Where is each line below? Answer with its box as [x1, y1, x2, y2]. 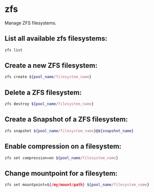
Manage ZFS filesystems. [4, 20, 57, 26]
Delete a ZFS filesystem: [4, 88, 82, 96]
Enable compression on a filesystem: [4, 142, 122, 151]
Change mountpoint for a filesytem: [4, 169, 118, 178]
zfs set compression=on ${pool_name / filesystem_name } [4, 155, 119, 160]
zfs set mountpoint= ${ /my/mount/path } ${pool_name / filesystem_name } [4, 183, 150, 188]
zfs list [4, 47, 23, 53]
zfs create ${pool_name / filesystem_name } [4, 75, 92, 80]
